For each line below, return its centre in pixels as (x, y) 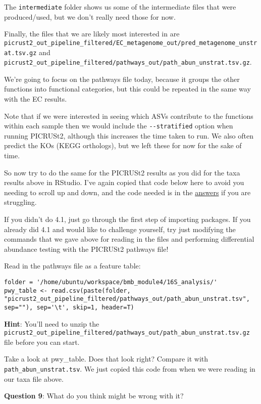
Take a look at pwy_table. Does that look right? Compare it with (106, 359)
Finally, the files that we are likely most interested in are (92, 34)
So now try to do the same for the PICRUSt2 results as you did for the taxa (122, 172)
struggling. (20, 202)
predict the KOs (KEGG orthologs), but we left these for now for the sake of (123, 145)
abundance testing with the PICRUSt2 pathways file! (86, 249)
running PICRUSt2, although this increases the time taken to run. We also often (129, 135)
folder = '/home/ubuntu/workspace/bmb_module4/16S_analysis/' (111, 282)
